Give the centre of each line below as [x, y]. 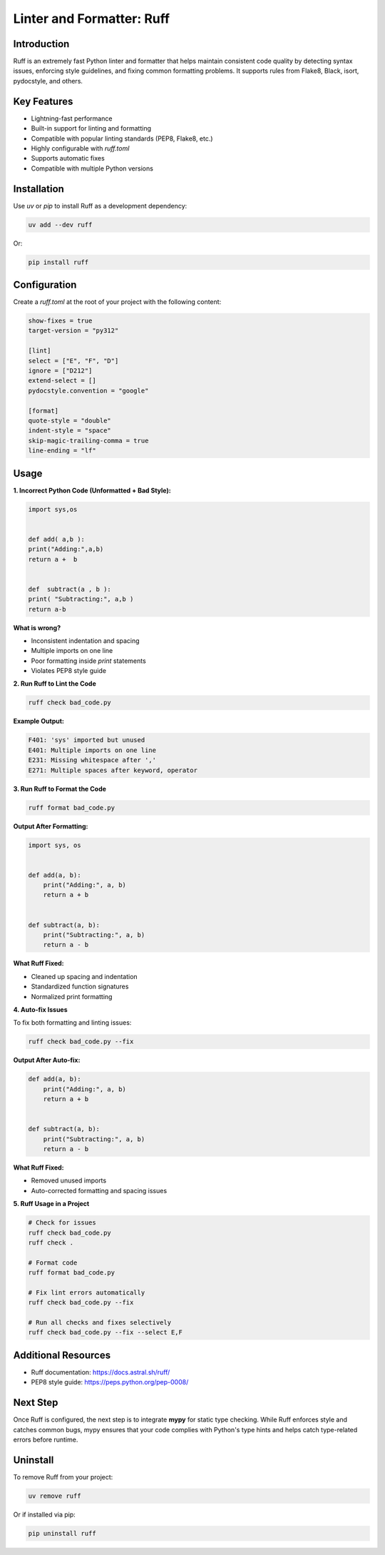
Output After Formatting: [51, 826]
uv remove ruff [55, 1496]
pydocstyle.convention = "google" [88, 390]
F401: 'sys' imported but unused [87, 740]
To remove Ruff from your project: [63, 1477]
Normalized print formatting [72, 996]
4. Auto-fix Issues [40, 1009]
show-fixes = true [60, 321]
